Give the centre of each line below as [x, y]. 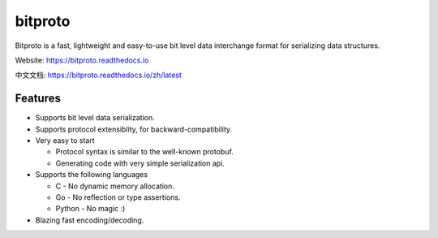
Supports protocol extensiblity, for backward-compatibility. [134, 129]
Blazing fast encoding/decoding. [90, 220]
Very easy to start [65, 141]
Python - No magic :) [90, 209]
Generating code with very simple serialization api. [140, 163]
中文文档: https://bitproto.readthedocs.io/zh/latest [99, 75]
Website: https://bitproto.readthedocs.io [82, 60]
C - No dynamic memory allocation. [115, 186]
